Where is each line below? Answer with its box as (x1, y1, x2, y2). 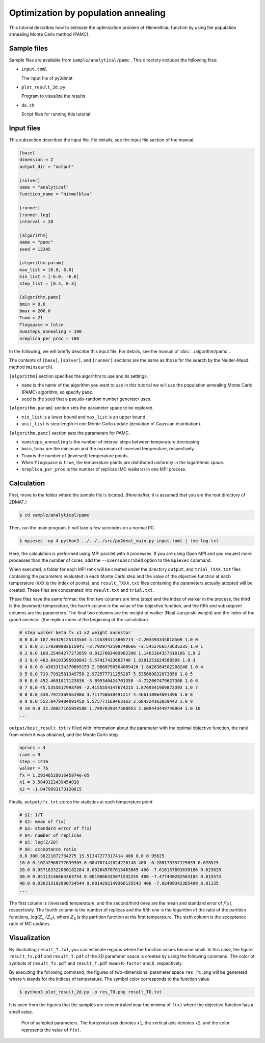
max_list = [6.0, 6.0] (19, 267, 74, 273)
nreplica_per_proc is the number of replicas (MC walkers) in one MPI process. (21, 467, 186, 472)
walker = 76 (19, 766, 49, 771)
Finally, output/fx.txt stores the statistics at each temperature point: (9, 798, 154, 805)
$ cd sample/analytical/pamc (19, 512, 90, 518)
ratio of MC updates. (9, 921, 51, 927)
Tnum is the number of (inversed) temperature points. (21, 452, 129, 459)
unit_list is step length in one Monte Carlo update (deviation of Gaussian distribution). (21, 421, 202, 427)
